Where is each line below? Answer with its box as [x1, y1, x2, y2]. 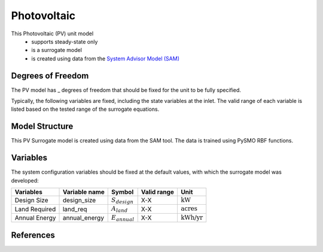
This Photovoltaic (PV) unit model [11, 30, 94, 37]
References [11, 230, 55, 240]
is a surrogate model [31, 47, 82, 54]
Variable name [62, 188, 105, 196]
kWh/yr [180, 213, 203, 221]
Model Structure [11, 122, 74, 132]
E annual [111, 213, 135, 223]
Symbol [111, 188, 134, 196]
